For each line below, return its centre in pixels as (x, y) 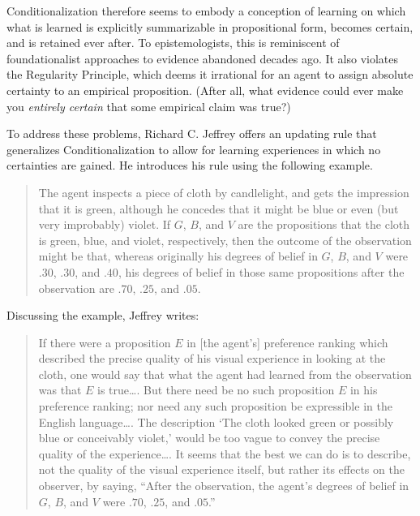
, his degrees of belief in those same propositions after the (261, 271)
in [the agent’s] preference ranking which (287, 342)
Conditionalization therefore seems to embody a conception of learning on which (206, 11)
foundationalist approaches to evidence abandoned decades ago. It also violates (203, 58)
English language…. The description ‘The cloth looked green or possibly (216, 421)
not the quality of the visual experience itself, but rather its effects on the (221, 469)
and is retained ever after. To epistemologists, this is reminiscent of (173, 43)
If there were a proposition (105, 342)
